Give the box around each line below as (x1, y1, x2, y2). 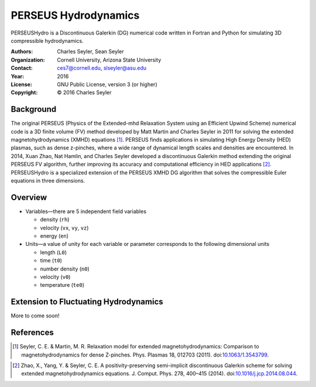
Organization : (11, 56, 45, 63)
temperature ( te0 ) (40, 282, 85, 289)
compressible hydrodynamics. (11, 37, 84, 44)
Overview (11, 192, 47, 202)
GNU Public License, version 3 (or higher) (57, 81, 157, 88)
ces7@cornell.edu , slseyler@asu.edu (57, 64, 147, 71)
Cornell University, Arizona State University (57, 56, 162, 63)
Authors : (11, 48, 33, 55)
